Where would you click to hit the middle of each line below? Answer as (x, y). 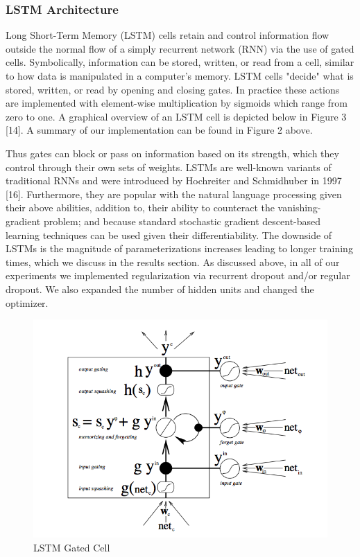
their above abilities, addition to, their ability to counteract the (140, 207)
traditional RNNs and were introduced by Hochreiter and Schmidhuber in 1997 (174, 180)
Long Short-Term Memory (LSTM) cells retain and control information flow (168, 35)
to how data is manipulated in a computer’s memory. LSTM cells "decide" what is (180, 76)
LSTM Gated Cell (72, 547)
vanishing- (299, 207)
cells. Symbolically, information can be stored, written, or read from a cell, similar (180, 62)
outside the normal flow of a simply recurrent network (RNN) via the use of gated (180, 48)
